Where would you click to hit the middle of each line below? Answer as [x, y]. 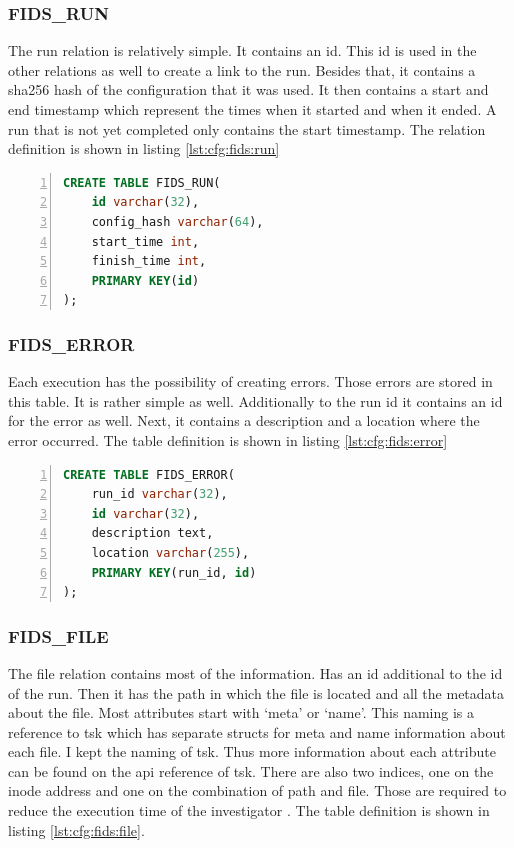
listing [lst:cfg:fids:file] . [76, 829]
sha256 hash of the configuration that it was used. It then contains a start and [248, 89]
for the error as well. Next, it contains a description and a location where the [244, 420]
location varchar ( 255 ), [170, 552]
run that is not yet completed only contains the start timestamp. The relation [247, 128]
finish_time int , [149, 261]
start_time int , [145, 241]
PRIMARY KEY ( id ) [145, 280]
